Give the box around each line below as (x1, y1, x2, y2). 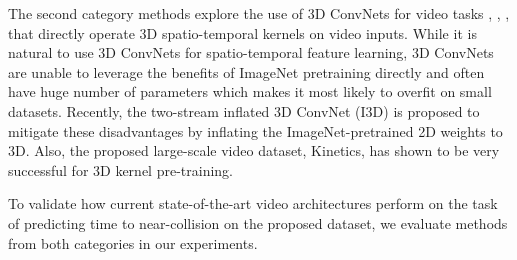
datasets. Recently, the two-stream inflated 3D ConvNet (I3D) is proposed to (8, 100, 480, 121)
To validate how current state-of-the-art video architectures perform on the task (8, 193, 498, 214)
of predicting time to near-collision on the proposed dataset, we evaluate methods (8, 212, 508, 233)
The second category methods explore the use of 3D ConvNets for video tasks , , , (8, 3, 510, 23)
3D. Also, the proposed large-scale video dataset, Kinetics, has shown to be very (8, 140, 500, 161)
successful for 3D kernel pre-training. (8, 159, 233, 180)
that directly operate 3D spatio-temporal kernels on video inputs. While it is (8, 22, 477, 43)
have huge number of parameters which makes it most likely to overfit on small (8, 81, 492, 102)
